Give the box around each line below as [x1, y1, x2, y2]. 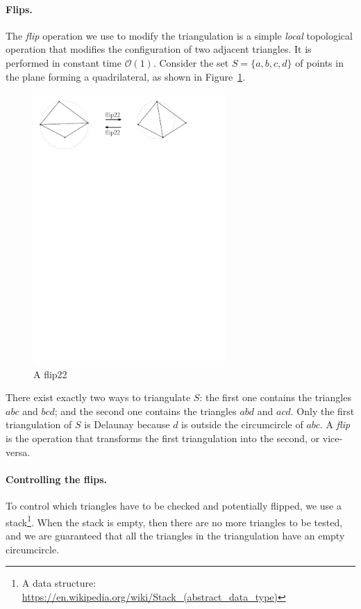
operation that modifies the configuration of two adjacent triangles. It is [6, 42, 312, 56]
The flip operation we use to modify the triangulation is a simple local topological [6, 28, 353, 42]
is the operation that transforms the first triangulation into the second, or [6, 431, 320, 446]
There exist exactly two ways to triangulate [6, 390, 191, 405]
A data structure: [22, 576, 96, 590]
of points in [295, 55, 344, 70]
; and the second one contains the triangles [54, 403, 237, 418]
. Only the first [290, 403, 355, 418]
